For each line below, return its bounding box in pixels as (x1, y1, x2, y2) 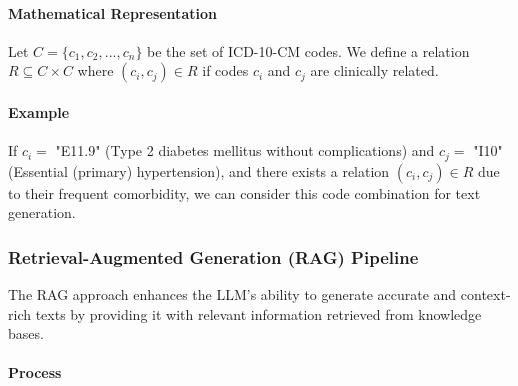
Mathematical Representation (8, 2, 217, 23)
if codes (202, 60, 249, 81)
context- (460, 284, 511, 305)
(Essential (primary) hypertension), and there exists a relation (8, 160, 390, 181)
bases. (8, 323, 44, 344)
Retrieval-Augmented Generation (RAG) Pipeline (8, 244, 419, 269)
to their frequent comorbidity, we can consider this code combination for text (8, 182, 481, 203)
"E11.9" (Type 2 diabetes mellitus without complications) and (55, 140, 435, 161)
